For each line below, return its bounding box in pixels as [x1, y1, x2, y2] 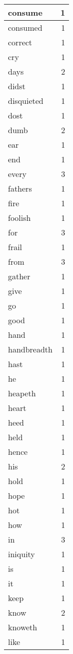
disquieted [8, 95, 43, 106]
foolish [8, 212, 31, 223]
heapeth [8, 387, 36, 399]
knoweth [8, 621, 37, 633]
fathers [8, 183, 32, 194]
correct [8, 36, 32, 48]
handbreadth [8, 343, 52, 355]
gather [8, 270, 30, 282]
